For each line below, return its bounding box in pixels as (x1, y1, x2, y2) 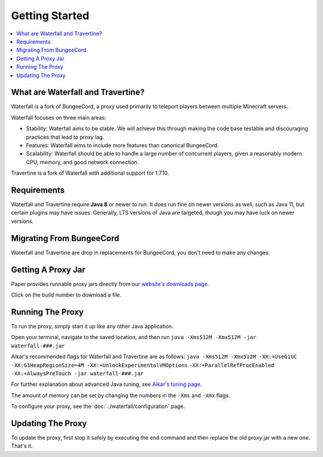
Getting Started (11, 9, 90, 22)
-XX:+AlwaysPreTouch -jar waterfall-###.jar (11, 370, 144, 377)
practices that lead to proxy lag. (26, 133, 105, 141)
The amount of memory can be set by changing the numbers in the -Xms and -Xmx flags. (11, 392, 230, 399)
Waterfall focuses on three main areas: (11, 114, 106, 121)
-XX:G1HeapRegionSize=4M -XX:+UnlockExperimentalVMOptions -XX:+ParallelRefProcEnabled (11, 362, 275, 368)
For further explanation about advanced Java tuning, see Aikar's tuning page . (11, 380, 202, 388)
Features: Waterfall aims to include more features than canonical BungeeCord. (26, 141, 220, 149)
